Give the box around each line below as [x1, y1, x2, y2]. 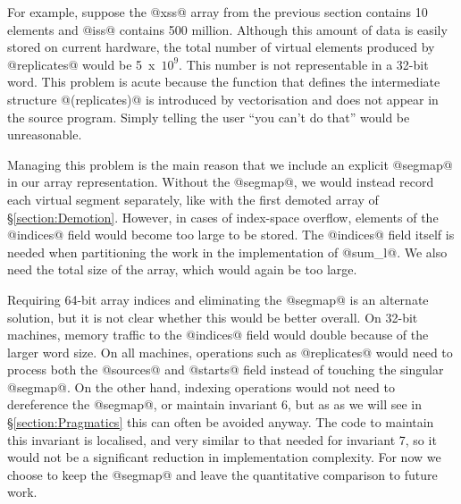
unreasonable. [7, 125, 82, 144]
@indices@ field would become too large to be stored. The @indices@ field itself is [7, 225, 455, 244]
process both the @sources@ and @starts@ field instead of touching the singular [7, 360, 444, 379]
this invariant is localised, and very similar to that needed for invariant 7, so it [7, 430, 437, 449]
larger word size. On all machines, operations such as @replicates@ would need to [7, 342, 453, 361]
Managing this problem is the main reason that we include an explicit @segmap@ [7, 155, 453, 173]
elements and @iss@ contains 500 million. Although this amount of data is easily [7, 20, 448, 38]
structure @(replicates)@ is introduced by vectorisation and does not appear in [7, 89, 439, 108]
